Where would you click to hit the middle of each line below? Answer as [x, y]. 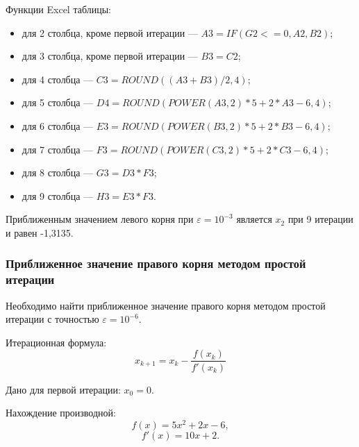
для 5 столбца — [58, 102]
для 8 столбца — [58, 172]
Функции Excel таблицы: [58, 9]
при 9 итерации [320, 219]
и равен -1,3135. [40, 232]
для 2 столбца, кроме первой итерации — [110, 32]
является [254, 219]
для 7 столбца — [58, 149]
